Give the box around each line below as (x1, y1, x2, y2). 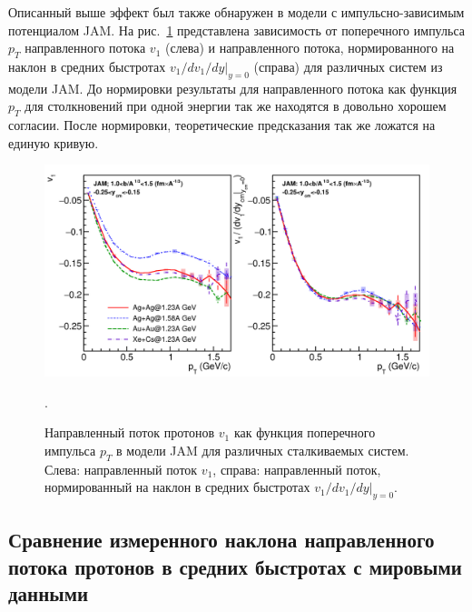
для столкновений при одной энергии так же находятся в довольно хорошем (25, 96, 447, 115)
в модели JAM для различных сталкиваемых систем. (116, 440, 409, 459)
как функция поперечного (233, 423, 376, 442)
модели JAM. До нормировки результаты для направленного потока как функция (8, 78, 457, 97)
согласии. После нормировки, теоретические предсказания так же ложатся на (8, 115, 436, 135)
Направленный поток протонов (44, 423, 215, 442)
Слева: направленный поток (44, 459, 198, 478)
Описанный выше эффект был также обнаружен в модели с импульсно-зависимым (8, 3, 465, 21)
